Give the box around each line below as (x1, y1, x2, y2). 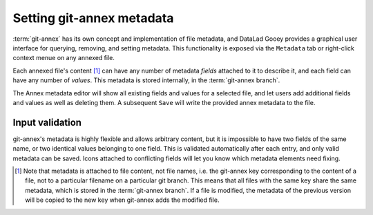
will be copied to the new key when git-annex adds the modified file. (25, 196, 220, 204)
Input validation (12, 116, 82, 128)
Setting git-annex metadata (12, 10, 174, 26)
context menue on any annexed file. (12, 54, 115, 62)
